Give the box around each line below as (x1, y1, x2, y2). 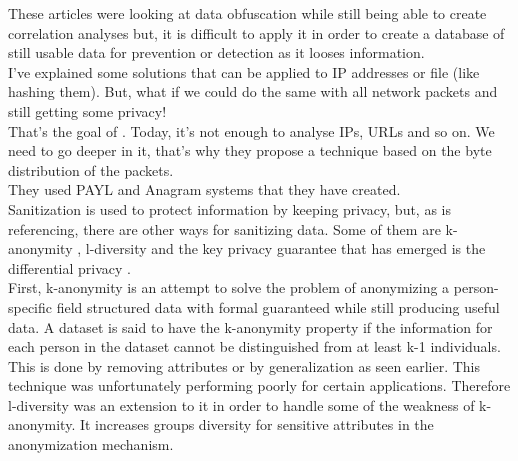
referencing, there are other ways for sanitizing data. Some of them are (8, 218, 441, 239)
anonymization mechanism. (8, 434, 174, 455)
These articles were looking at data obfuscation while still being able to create (8, 3, 487, 23)
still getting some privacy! (8, 100, 167, 121)
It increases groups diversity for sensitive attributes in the (79, 414, 434, 435)
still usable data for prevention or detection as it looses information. (8, 42, 425, 63)
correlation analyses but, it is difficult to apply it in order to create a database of (8, 22, 505, 43)
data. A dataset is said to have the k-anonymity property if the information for (8, 316, 493, 337)
